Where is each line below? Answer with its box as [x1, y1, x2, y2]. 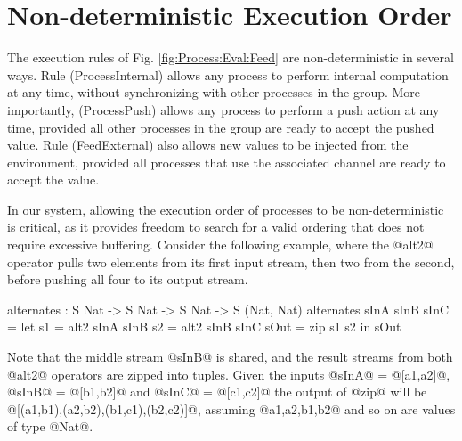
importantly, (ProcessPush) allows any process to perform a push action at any [7, 100, 440, 118]
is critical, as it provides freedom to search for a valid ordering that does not [7, 217, 425, 236]
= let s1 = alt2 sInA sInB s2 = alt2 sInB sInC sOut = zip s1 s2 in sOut [7, 317, 401, 336]
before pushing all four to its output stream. [7, 270, 248, 289]
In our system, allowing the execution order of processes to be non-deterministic [7, 200, 444, 218]
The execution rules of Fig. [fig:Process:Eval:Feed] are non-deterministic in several [7, 48, 454, 67]
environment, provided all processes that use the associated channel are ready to [7, 152, 446, 171]
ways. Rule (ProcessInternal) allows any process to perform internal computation [7, 65, 449, 84]
